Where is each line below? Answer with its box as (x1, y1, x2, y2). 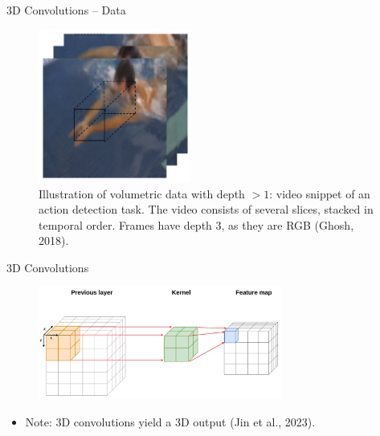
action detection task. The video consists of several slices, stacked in (39, 201, 374, 218)
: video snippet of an (269, 185, 370, 202)
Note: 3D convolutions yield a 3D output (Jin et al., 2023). (25, 414, 316, 430)
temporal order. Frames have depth (39, 216, 212, 233)
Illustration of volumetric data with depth (39, 185, 245, 202)
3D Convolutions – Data (6, 2, 126, 18)
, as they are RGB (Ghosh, (221, 216, 354, 233)
